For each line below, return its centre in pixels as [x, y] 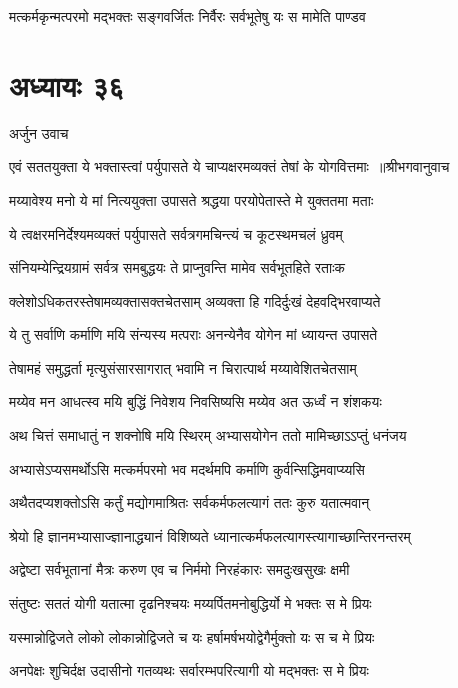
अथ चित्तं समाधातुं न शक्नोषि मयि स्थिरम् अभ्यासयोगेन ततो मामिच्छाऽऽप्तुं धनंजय [208, 435]
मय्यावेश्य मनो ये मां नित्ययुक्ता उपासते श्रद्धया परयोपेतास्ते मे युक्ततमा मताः [191, 199]
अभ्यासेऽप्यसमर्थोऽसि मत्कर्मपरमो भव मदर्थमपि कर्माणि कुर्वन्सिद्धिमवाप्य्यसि [187, 468]
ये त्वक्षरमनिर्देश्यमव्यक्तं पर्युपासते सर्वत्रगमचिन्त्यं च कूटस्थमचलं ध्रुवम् [176, 233]
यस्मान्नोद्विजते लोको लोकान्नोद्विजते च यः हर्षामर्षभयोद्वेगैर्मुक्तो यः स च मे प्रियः [192, 636]
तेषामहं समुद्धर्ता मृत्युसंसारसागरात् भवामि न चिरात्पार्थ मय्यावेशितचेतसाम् [183, 367]
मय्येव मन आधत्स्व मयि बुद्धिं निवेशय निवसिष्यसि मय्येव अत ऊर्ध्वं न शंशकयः [195, 401]
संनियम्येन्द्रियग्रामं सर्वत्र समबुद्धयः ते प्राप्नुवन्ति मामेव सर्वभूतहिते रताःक [177, 267]
